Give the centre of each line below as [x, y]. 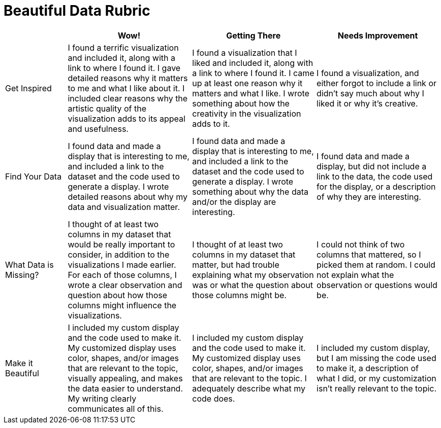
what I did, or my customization [376, 378]
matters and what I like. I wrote [251, 93]
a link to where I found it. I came [253, 73]
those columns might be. [239, 295]
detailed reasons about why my [128, 197]
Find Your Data [34, 176]
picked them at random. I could [376, 264]
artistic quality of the [107, 108]
